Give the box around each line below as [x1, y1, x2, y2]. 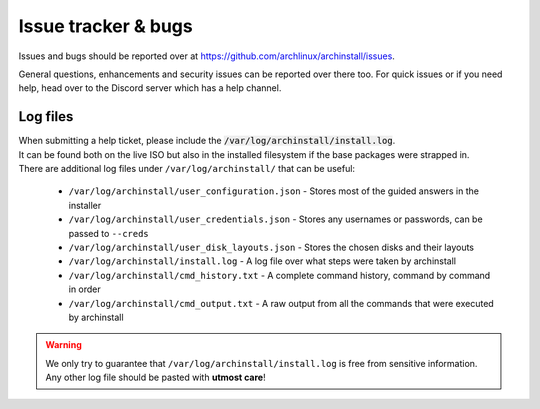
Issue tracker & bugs [18, 15, 194, 37]
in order [68, 283, 102, 295]
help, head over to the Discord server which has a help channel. [18, 82, 282, 94]
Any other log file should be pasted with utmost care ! [45, 371, 266, 384]
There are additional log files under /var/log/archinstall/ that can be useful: [18, 163, 355, 175]
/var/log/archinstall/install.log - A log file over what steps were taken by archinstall [68, 255, 457, 267]
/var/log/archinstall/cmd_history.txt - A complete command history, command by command [68, 269, 491, 281]
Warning [45, 339, 82, 351]
